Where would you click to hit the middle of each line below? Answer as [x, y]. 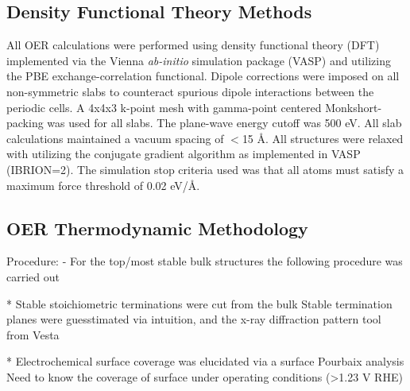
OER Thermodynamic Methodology [157, 228]
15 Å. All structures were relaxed [323, 138]
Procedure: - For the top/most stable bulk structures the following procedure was [205, 261]
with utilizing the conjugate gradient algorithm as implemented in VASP [184, 154]
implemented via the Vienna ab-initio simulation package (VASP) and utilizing [199, 60]
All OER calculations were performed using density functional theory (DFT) [193, 45]
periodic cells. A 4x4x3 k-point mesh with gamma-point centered [164, 107]
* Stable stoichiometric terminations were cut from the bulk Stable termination [199, 303]
